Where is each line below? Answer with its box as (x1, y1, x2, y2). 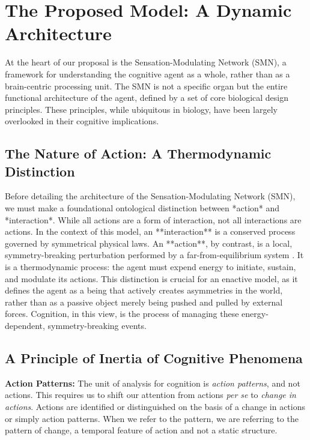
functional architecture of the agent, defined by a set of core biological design (5, 91, 288, 104)
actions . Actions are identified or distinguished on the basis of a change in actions (5, 400, 306, 412)
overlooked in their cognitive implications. (5, 115, 159, 127)
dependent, (5, 319, 45, 331)
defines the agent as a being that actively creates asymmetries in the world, (5, 284, 283, 297)
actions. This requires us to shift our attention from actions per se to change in (5, 388, 296, 401)
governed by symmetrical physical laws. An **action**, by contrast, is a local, (5, 237, 293, 249)
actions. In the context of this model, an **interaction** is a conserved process (5, 225, 296, 238)
